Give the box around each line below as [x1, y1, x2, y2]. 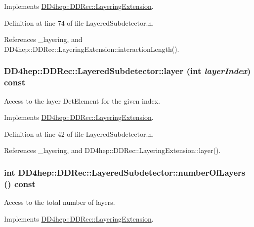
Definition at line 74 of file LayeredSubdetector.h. [4, 17, 154, 28]
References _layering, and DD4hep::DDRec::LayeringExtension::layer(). [4, 145, 221, 155]
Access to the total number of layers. [4, 197, 115, 207]
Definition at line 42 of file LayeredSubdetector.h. [4, 128, 154, 139]
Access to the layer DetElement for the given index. [4, 95, 160, 106]
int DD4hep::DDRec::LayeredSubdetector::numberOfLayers [4, 166, 246, 178]
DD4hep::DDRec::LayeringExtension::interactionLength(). [4, 43, 179, 54]
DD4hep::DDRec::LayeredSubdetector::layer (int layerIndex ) [4, 65, 251, 77]
